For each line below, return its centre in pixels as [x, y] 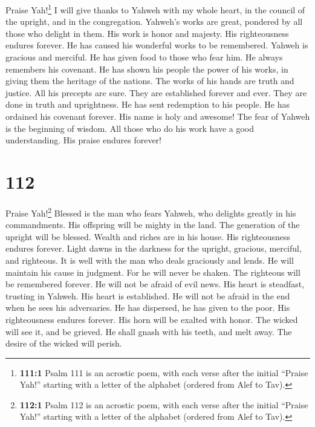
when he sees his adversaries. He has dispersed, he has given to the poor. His [148, 308]
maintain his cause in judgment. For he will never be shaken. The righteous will [153, 272]
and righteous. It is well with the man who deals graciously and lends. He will [150, 260]
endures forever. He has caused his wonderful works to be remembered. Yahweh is [157, 45]
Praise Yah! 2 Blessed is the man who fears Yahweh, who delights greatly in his [151, 212]
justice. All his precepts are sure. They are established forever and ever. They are [156, 92]
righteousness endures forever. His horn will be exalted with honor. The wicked [152, 319]
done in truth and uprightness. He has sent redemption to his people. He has [148, 104]
